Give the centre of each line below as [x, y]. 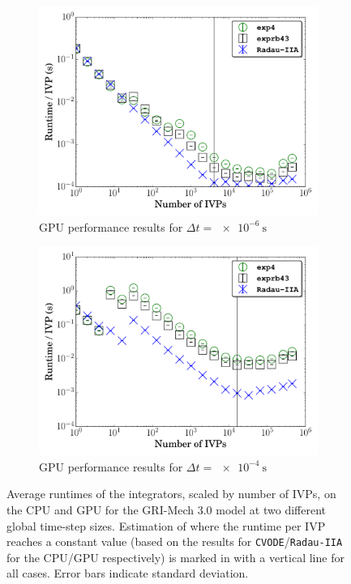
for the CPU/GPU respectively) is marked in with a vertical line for [175, 557]
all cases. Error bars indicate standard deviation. [128, 573]
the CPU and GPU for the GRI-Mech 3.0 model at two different [167, 509]
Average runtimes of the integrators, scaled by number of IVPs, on [171, 494]
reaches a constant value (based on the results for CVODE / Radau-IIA [175, 541]
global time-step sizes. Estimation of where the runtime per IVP [166, 525]
